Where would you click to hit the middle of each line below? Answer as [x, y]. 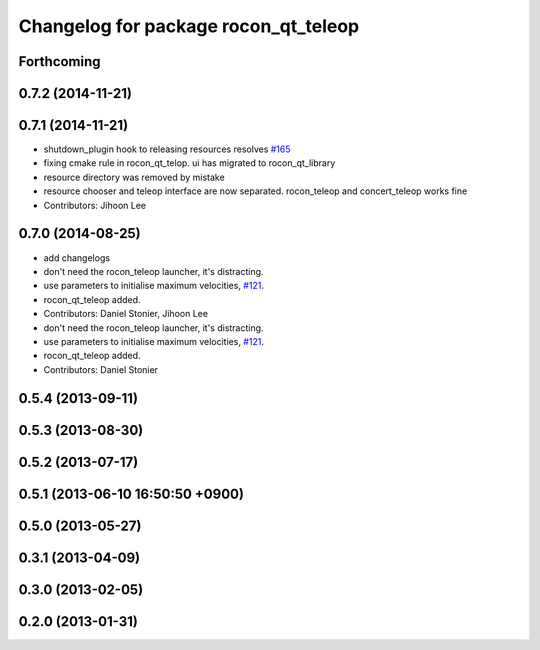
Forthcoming [59, 61]
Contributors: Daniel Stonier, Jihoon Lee [126, 314]
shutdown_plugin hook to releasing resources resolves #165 [167, 149]
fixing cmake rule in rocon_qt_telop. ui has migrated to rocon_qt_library [189, 163]
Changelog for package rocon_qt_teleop [189, 26]
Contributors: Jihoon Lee [95, 205]
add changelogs [76, 257]
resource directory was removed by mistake [134, 177]
